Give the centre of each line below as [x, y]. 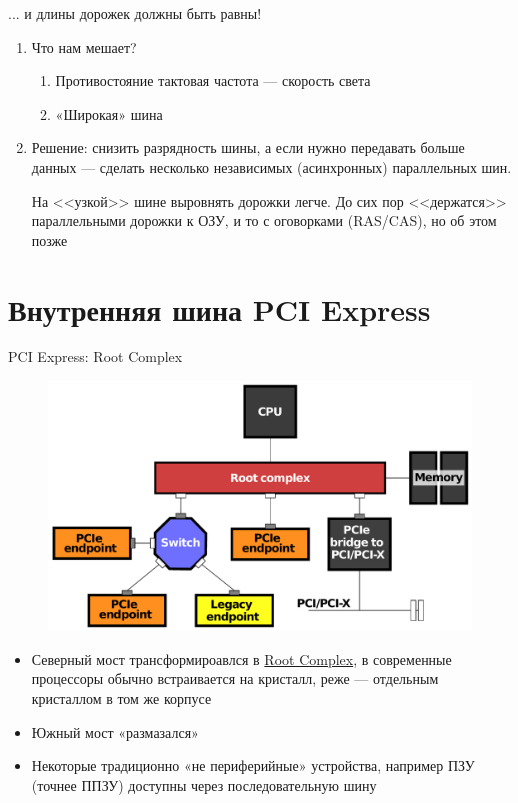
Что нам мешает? [84, 46]
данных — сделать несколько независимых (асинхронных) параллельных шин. [271, 166]
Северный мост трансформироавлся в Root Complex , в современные [241, 658]
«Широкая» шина [109, 113]
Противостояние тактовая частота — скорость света [213, 80]
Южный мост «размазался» [115, 731]
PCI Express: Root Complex [95, 356]
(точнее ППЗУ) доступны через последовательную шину [204, 784]
